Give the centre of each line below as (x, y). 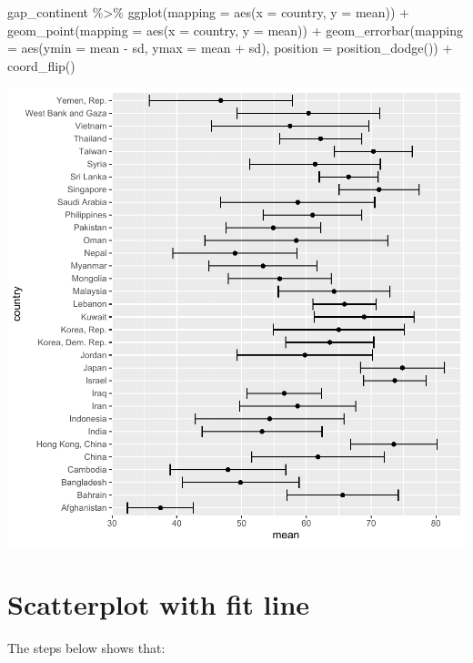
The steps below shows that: (86, 648)
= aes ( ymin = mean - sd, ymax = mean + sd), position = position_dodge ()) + (230, 48)
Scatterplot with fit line (159, 604)
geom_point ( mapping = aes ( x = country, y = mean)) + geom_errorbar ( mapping (235, 30)
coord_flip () (41, 65)
